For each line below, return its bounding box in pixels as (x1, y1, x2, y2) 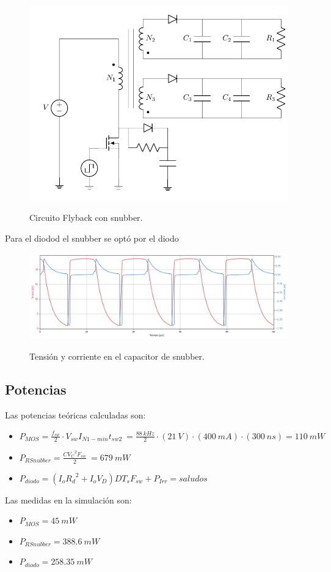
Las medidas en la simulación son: (5, 493, 132, 506)
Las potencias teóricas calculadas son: (5, 408, 146, 421)
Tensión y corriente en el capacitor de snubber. (29, 350, 205, 363)
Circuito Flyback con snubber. (29, 211, 143, 224)
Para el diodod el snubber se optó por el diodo (5, 231, 179, 244)
